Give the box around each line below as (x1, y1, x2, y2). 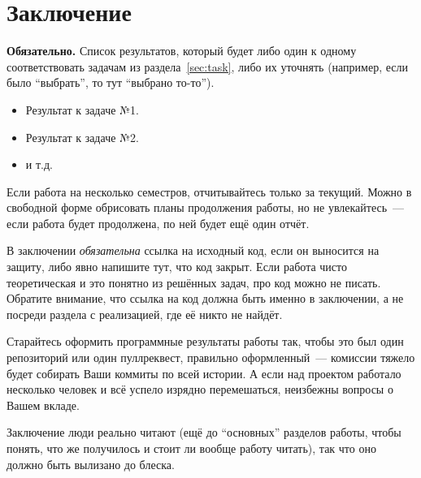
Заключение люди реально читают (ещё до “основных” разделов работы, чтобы (7, 424, 401, 441)
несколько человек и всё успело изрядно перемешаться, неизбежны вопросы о (7, 381, 393, 398)
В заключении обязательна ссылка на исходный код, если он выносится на (7, 242, 380, 259)
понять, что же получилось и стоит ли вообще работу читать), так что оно (7, 440, 376, 456)
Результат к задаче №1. (25, 101, 139, 118)
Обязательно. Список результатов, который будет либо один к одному (7, 42, 357, 59)
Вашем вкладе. (7, 396, 80, 413)
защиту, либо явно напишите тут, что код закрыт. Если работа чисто (7, 258, 347, 275)
